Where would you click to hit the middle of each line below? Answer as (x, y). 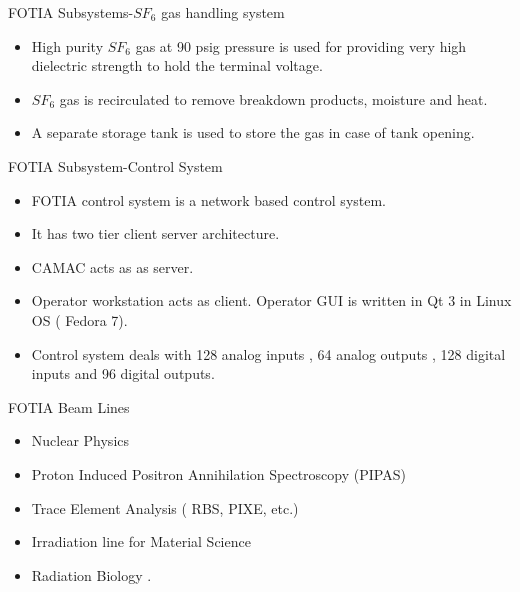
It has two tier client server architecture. (155, 233)
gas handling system (223, 12)
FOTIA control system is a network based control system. (209, 199)
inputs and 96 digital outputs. (123, 373)
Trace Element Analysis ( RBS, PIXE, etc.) (165, 507)
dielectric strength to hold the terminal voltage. (177, 65)
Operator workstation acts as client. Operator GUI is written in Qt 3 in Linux (271, 300)
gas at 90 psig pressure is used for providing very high (301, 45)
